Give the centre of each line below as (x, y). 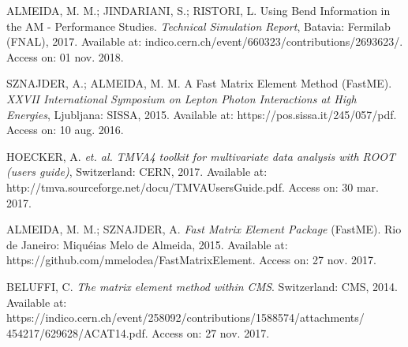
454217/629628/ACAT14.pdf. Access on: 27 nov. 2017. (138, 332)
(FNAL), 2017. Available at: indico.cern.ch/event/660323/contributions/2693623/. (205, 41)
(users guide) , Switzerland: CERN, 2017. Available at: (137, 172)
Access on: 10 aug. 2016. (65, 130)
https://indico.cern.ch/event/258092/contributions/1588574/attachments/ (185, 317)
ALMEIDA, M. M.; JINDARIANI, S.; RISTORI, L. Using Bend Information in (198, 10)
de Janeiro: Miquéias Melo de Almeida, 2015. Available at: (147, 244)
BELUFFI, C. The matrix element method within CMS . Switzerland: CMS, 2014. (202, 286)
